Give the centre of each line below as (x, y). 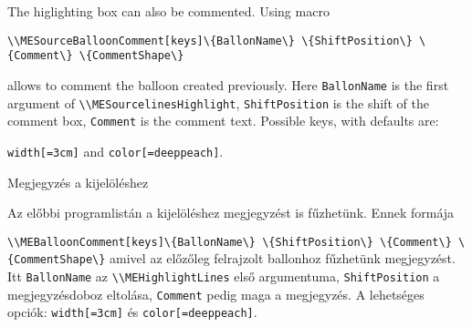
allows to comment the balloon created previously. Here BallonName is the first (228, 84)
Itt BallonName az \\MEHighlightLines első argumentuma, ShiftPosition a (224, 276)
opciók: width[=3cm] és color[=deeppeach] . (132, 312)
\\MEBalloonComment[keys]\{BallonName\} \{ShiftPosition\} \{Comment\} (230, 242)
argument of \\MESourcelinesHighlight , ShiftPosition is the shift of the (218, 102)
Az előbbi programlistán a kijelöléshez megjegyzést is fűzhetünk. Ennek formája (231, 213)
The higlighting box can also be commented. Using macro (168, 11)
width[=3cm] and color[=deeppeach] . (115, 151)
